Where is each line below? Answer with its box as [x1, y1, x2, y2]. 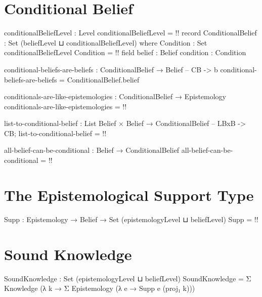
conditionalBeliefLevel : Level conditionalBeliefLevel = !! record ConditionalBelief [4, 27, 257, 38]
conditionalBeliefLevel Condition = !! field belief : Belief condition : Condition [4, 47, 246, 58]
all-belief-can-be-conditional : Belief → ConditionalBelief [4, 145, 180, 155]
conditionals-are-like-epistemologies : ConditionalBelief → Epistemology [4, 91, 227, 102]
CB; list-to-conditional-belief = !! [4, 128, 107, 138]
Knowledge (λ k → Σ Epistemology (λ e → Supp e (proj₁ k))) [4, 283, 195, 293]
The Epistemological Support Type [4, 184, 254, 205]
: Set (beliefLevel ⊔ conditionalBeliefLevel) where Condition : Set [4, 37, 207, 48]
